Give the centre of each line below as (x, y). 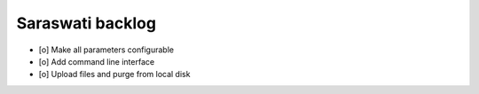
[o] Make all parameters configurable (106, 50)
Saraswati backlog (86, 23)
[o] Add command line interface (97, 61)
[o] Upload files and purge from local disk (114, 74)
